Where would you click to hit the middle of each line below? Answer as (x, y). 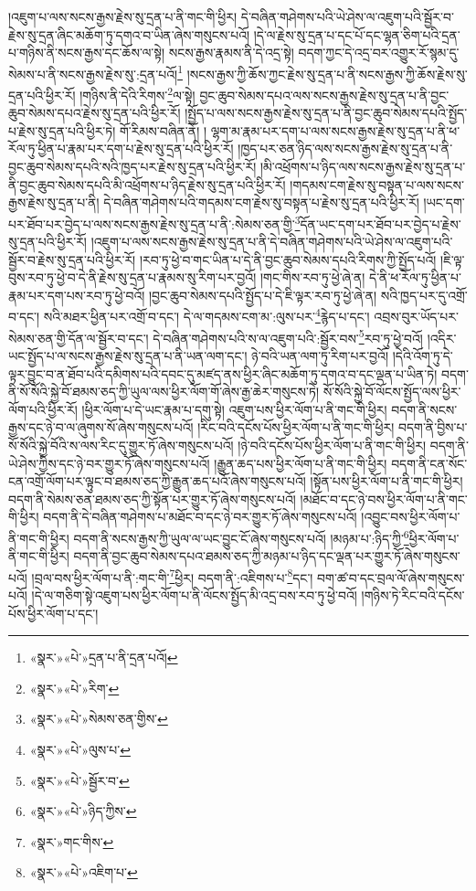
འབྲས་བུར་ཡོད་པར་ (417, 317)
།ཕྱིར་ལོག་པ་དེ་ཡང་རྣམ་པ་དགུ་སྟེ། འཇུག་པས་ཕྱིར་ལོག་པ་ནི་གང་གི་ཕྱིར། (234, 409)
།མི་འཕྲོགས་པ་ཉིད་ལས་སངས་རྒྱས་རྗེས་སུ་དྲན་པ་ (363, 167)
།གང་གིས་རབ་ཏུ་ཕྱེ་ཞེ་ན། (312, 277)
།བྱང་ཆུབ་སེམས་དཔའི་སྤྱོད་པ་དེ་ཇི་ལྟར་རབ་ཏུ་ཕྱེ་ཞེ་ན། (263, 295)
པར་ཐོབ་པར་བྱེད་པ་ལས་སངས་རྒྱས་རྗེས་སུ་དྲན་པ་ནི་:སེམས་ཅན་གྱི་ (152, 223)
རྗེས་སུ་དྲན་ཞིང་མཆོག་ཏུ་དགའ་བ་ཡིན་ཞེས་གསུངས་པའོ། (129, 34)
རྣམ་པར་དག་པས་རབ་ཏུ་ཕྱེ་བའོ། (77, 295)
